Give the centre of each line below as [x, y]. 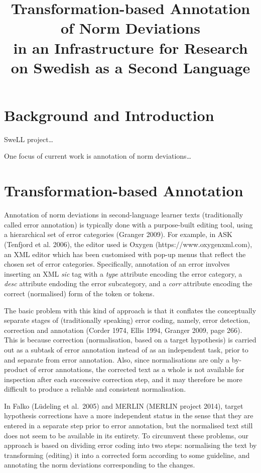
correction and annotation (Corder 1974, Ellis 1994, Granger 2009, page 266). [123, 330]
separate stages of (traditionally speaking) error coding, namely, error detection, [127, 320]
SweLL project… [29, 139]
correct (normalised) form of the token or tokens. [79, 293]
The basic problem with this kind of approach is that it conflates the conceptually [130, 310]
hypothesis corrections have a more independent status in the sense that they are [129, 416]
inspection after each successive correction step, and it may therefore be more [123, 379]
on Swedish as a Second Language [130, 67]
